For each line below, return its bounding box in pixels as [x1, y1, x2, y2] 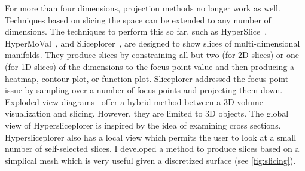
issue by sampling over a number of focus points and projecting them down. [5, 84, 283, 96]
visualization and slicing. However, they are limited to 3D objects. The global [5, 107, 289, 120]
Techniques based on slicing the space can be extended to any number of [5, 13, 271, 26]
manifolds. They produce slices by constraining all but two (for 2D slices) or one [5, 48, 299, 61]
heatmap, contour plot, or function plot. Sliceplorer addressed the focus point [5, 72, 289, 84]
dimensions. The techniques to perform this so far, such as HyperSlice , [5, 25, 267, 38]
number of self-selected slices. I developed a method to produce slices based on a [5, 142, 300, 155]
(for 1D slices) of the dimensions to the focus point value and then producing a [5, 60, 295, 72]
